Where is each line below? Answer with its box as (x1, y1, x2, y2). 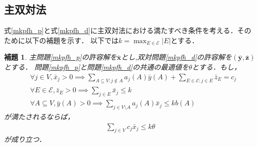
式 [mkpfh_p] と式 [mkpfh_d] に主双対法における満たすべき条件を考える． (4, 25, 237, 36)
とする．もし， (192, 61, 241, 72)
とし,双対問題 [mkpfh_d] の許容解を (121, 52, 232, 62)
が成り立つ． (4, 134, 46, 144)
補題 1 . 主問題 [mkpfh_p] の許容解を (4, 52, 117, 62)
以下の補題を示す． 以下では (25, 35, 119, 45)
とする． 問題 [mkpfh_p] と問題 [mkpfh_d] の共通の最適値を (4, 61, 189, 72)
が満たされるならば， (4, 111, 74, 122)
